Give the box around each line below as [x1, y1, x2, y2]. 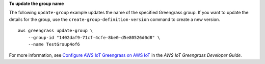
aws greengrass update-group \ [18, 28, 93, 34]
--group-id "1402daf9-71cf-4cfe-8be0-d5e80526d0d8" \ [27, 35, 160, 40]
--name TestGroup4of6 [27, 42, 80, 47]
